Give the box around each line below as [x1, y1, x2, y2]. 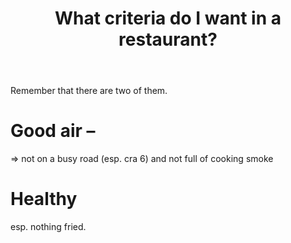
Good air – [10, 120, 96, 142]
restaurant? [118, 28, 218, 51]
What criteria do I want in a [54, 7, 282, 30]
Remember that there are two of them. [10, 85, 168, 97]
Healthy [10, 188, 78, 211]
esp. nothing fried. [10, 221, 87, 233]
